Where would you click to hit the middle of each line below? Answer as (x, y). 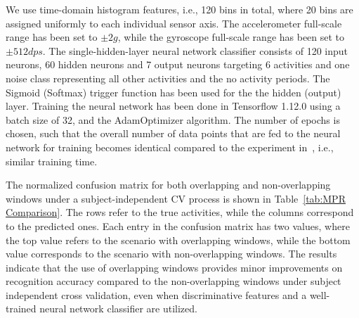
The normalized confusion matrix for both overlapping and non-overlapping (168, 185)
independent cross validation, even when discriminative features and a (156, 294)
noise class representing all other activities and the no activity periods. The (168, 78)
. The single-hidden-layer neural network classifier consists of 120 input (195, 50)
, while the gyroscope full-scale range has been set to (231, 37)
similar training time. (52, 161)
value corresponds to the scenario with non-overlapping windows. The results (171, 254)
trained (21, 309)
